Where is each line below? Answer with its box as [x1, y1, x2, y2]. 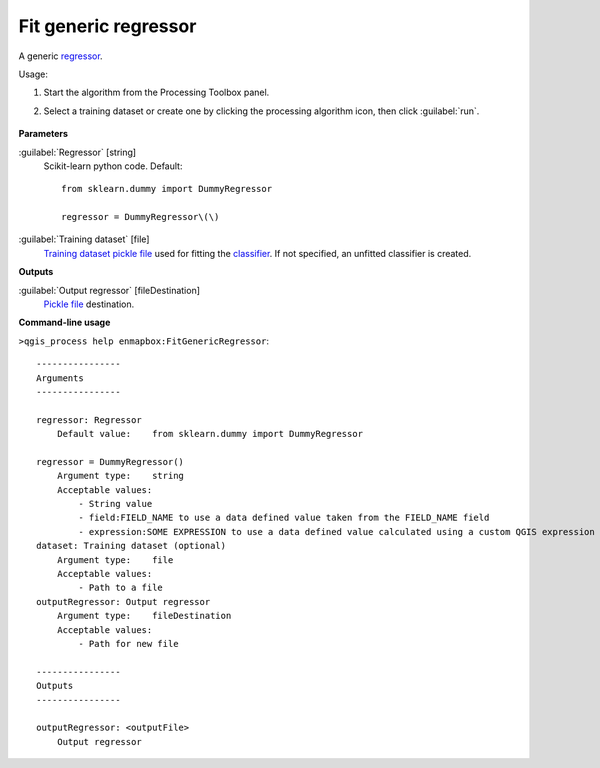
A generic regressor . [18, 50, 104, 62]
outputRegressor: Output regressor [36, 596, 211, 607]
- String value [78, 498, 153, 510]
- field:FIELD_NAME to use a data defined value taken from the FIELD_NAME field [78, 512, 490, 524]
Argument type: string [56, 470, 185, 482]
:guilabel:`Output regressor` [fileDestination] [18, 284, 200, 296]
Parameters [18, 128, 69, 140]
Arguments [36, 372, 84, 384]
